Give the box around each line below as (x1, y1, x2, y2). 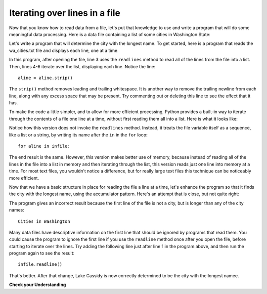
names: (9, 207, 24, 213)
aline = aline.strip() (18, 75, 73, 81)
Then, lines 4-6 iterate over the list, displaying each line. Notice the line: (9, 63, 156, 69)
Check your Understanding (9, 282, 66, 288)
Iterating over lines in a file (9, 7, 121, 18)
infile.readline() (18, 262, 63, 267)
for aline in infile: (18, 143, 70, 149)
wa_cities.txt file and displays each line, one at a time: (9, 47, 119, 53)
